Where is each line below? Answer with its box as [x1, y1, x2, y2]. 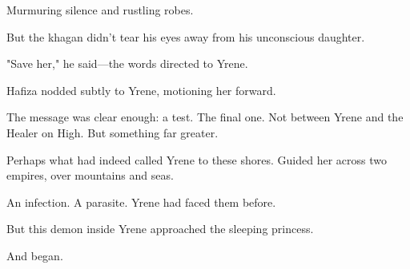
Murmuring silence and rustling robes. [6, 2, 194, 18]
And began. [6, 247, 63, 263]
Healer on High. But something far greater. [6, 124, 219, 140]
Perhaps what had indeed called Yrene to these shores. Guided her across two [6, 151, 387, 168]
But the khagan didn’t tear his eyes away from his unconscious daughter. [6, 28, 365, 45]
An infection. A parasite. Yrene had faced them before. [6, 193, 276, 210]
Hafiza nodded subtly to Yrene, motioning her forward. [6, 81, 276, 98]
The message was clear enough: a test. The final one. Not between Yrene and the [6, 109, 404, 125]
